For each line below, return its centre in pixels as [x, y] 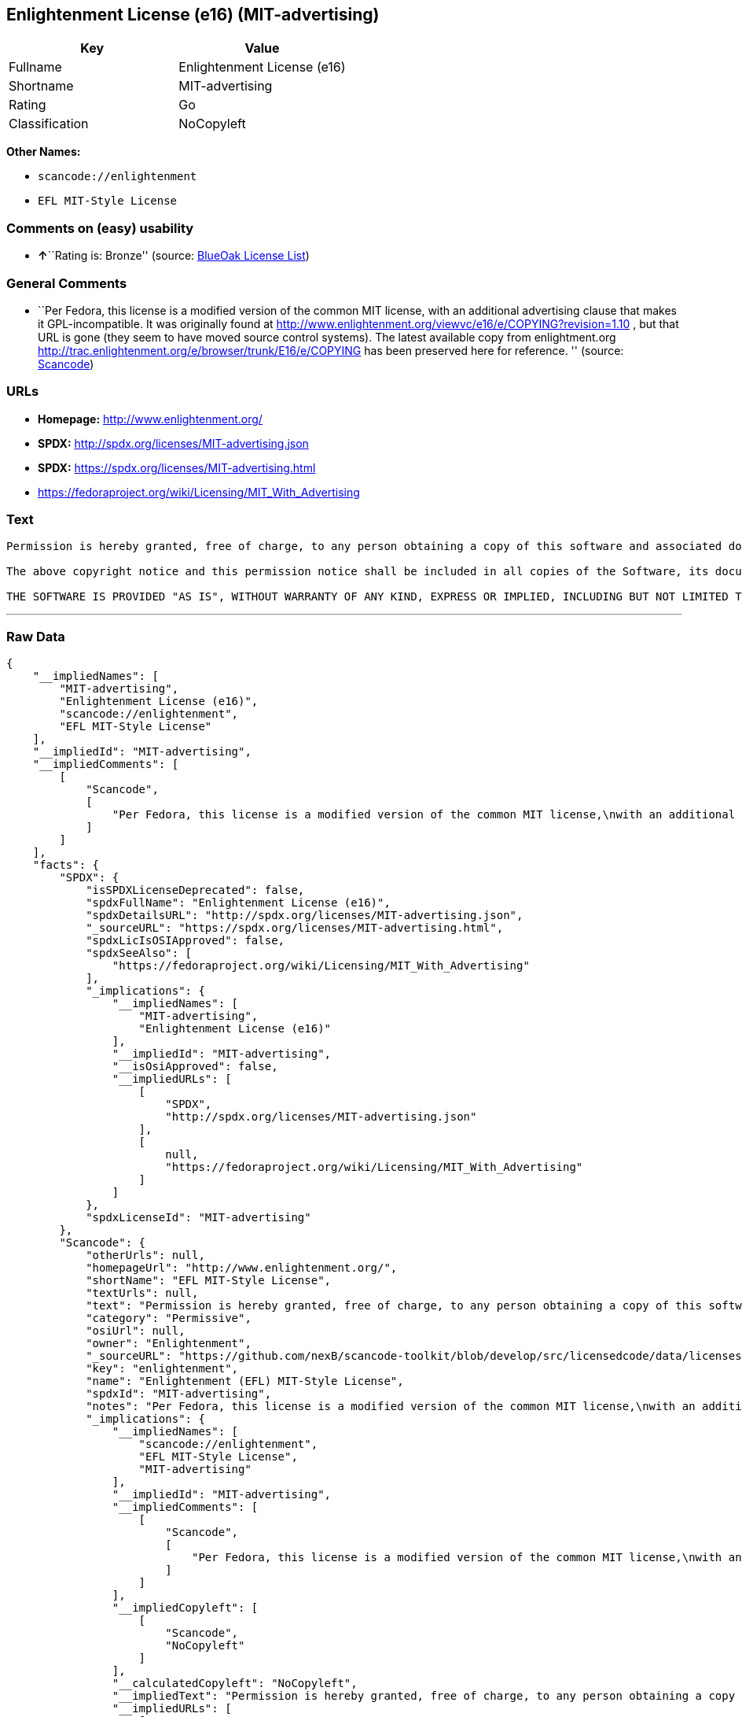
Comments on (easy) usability [100, 228]
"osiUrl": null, [136, 1331]
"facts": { [66, 865]
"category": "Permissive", [169, 1318]
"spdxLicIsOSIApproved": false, [185, 941]
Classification [49, 124]
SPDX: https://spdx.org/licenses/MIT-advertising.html [177, 467]
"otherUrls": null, [145, 1255]
